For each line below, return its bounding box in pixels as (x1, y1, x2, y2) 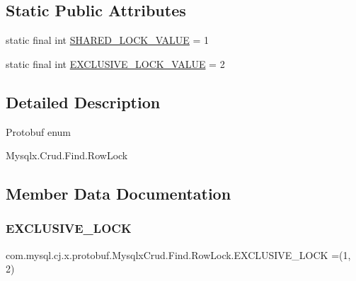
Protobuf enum (6, 124, 71, 139)
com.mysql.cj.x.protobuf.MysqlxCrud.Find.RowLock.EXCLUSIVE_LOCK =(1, (6, 247, 351, 262)
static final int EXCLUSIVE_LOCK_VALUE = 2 (6, 56, 225, 71)
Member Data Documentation (6, 183, 231, 205)
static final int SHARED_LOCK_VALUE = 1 (6, 33, 209, 47)
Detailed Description (6, 91, 161, 113)
